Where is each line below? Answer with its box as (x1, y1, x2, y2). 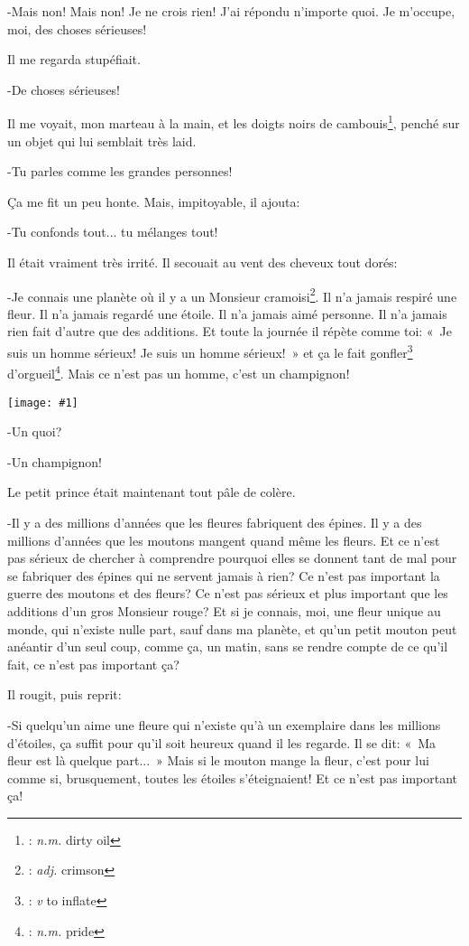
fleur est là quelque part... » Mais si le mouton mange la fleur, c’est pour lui (7, 751, 429, 770)
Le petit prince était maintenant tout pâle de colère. (7, 482, 296, 501)
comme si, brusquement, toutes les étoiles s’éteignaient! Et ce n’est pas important (7, 768, 457, 787)
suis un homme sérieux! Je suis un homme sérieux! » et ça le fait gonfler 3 (7, 341, 413, 361)
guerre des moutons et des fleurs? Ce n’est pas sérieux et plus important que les (7, 584, 448, 603)
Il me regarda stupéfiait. (7, 50, 141, 69)
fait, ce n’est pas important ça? (7, 654, 179, 673)
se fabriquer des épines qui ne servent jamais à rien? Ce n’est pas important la (7, 566, 440, 585)
